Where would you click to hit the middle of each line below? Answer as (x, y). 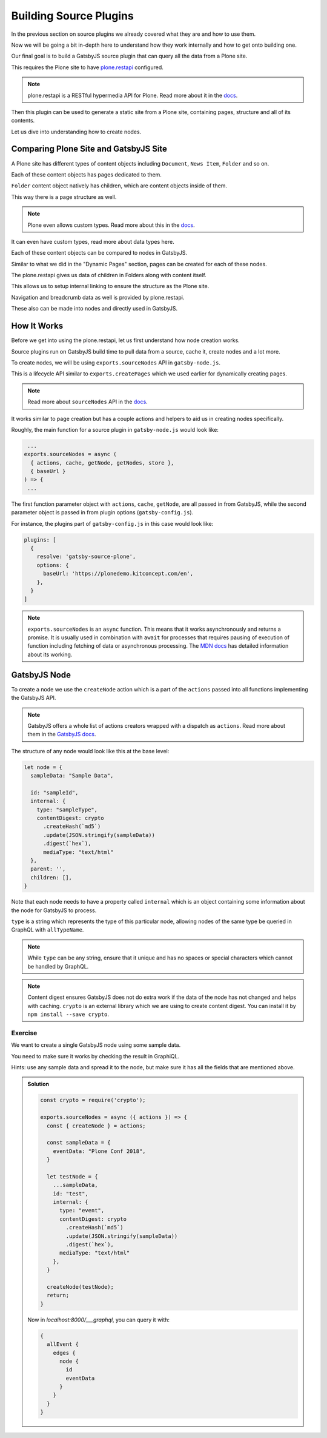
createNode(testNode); (80, 1287)
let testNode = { (72, 1176)
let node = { (43, 767)
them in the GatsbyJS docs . (62, 734)
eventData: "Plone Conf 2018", (99, 1151)
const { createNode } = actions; (96, 1126)
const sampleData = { (79, 1143)
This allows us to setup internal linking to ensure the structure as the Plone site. (110, 286)
